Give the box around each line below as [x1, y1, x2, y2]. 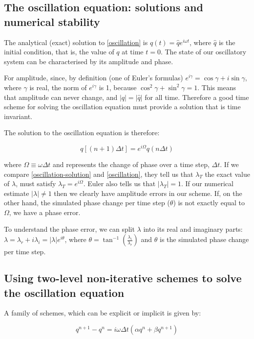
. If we [220, 159, 239, 169]
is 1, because [99, 82, 137, 92]
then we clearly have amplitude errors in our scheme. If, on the [54, 188, 242, 198]
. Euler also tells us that [83, 178, 156, 189]
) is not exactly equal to [173, 197, 245, 208]
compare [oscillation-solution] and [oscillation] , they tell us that [4, 169, 193, 179]
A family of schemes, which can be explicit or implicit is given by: [4, 308, 201, 318]
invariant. [4, 111, 33, 121]
